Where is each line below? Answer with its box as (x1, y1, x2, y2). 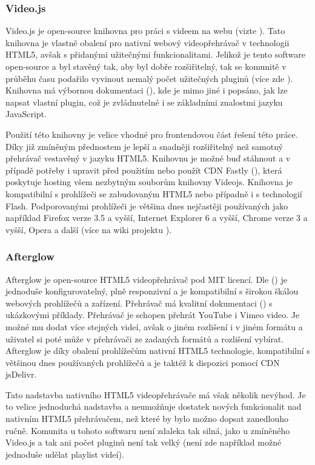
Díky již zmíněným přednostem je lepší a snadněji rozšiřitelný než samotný (5, 140, 283, 152)
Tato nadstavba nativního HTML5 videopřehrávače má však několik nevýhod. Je (5, 388, 306, 401)
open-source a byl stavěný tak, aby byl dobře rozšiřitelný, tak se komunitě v (5, 60, 287, 72)
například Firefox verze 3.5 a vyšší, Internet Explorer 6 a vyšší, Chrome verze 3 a (5, 211, 308, 224)
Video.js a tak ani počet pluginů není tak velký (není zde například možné (5, 436, 282, 449)
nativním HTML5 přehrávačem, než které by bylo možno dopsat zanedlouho (5, 412, 289, 425)
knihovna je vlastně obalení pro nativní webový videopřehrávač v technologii (5, 36, 290, 49)
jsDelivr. (5, 368, 37, 381)
